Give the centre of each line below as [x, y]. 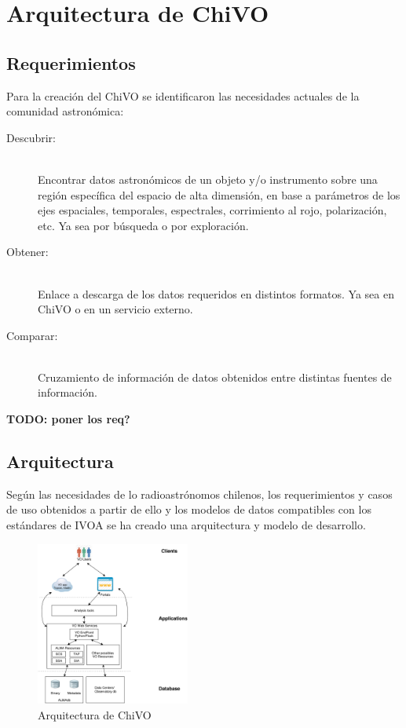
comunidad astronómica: [65, 111]
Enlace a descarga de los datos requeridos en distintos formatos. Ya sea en [216, 293]
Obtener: [27, 252]
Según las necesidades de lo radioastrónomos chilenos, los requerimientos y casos [199, 494]
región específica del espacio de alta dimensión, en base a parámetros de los [219, 194]
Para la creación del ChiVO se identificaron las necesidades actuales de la [183, 95]
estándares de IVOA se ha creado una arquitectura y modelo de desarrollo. [186, 525]
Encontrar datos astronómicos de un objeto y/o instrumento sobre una [208, 179]
